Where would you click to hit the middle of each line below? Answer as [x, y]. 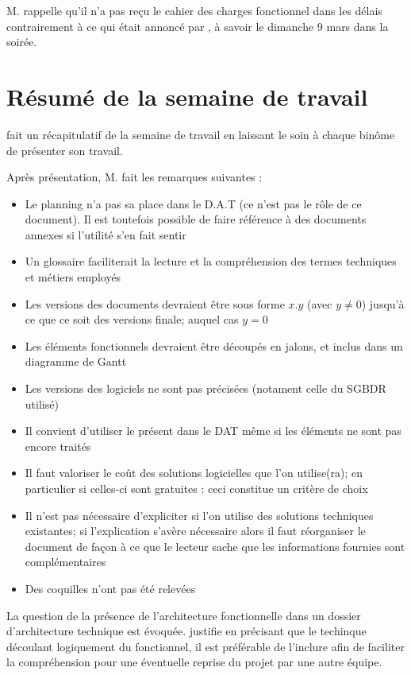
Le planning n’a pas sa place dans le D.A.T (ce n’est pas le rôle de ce [193, 203]
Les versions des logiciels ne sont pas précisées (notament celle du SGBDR [205, 388]
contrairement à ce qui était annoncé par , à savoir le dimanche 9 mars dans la [198, 26]
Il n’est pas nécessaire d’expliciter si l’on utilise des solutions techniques [199, 515]
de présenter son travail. [65, 150]
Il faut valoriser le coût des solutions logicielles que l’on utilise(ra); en [194, 473]
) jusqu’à [383, 303]
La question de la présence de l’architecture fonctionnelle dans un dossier [184, 615]
